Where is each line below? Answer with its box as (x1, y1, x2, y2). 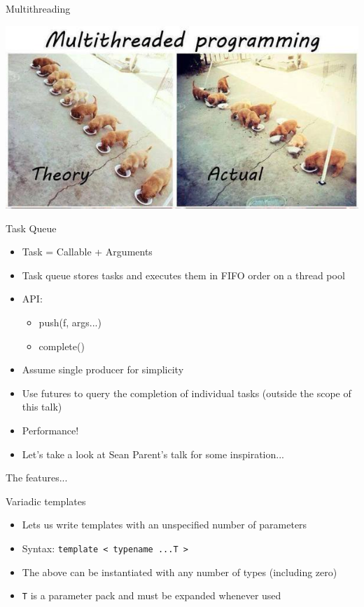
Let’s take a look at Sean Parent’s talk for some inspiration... (22, 446, 284, 461)
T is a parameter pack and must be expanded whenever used (22, 588, 281, 603)
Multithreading (6, 1, 71, 15)
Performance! (22, 422, 79, 437)
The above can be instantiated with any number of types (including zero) (22, 564, 337, 579)
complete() (38, 338, 85, 353)
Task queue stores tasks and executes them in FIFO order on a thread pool (22, 267, 345, 282)
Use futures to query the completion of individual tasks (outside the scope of (22, 385, 351, 400)
